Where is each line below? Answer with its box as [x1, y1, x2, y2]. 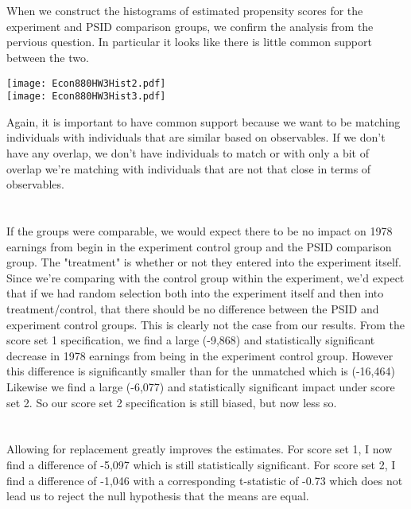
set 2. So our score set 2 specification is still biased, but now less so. [6, 394, 337, 410]
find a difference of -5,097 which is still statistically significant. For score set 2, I [6, 456, 396, 472]
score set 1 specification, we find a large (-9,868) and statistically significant [6, 332, 375, 348]
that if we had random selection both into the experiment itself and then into [6, 285, 384, 301]
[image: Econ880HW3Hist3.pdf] [6, 91, 166, 103]
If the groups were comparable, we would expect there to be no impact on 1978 [6, 223, 393, 239]
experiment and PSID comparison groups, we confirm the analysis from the [6, 17, 374, 34]
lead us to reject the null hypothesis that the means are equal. [6, 488, 309, 504]
